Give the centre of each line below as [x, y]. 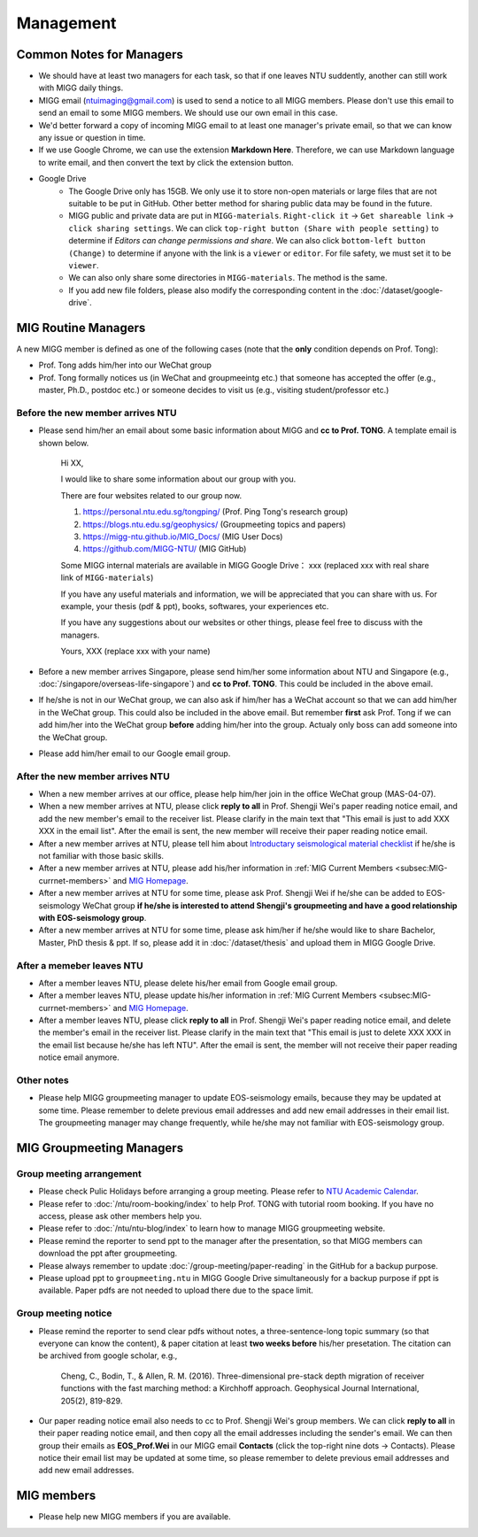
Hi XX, [72, 463]
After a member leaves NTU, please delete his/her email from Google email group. [188, 983]
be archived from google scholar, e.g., [108, 1355]
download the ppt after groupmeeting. [108, 1254]
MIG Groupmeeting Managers [100, 1148]
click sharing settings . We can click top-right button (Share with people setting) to [254, 228]
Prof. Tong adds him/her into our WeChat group [125, 365]
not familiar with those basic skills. [101, 856]
